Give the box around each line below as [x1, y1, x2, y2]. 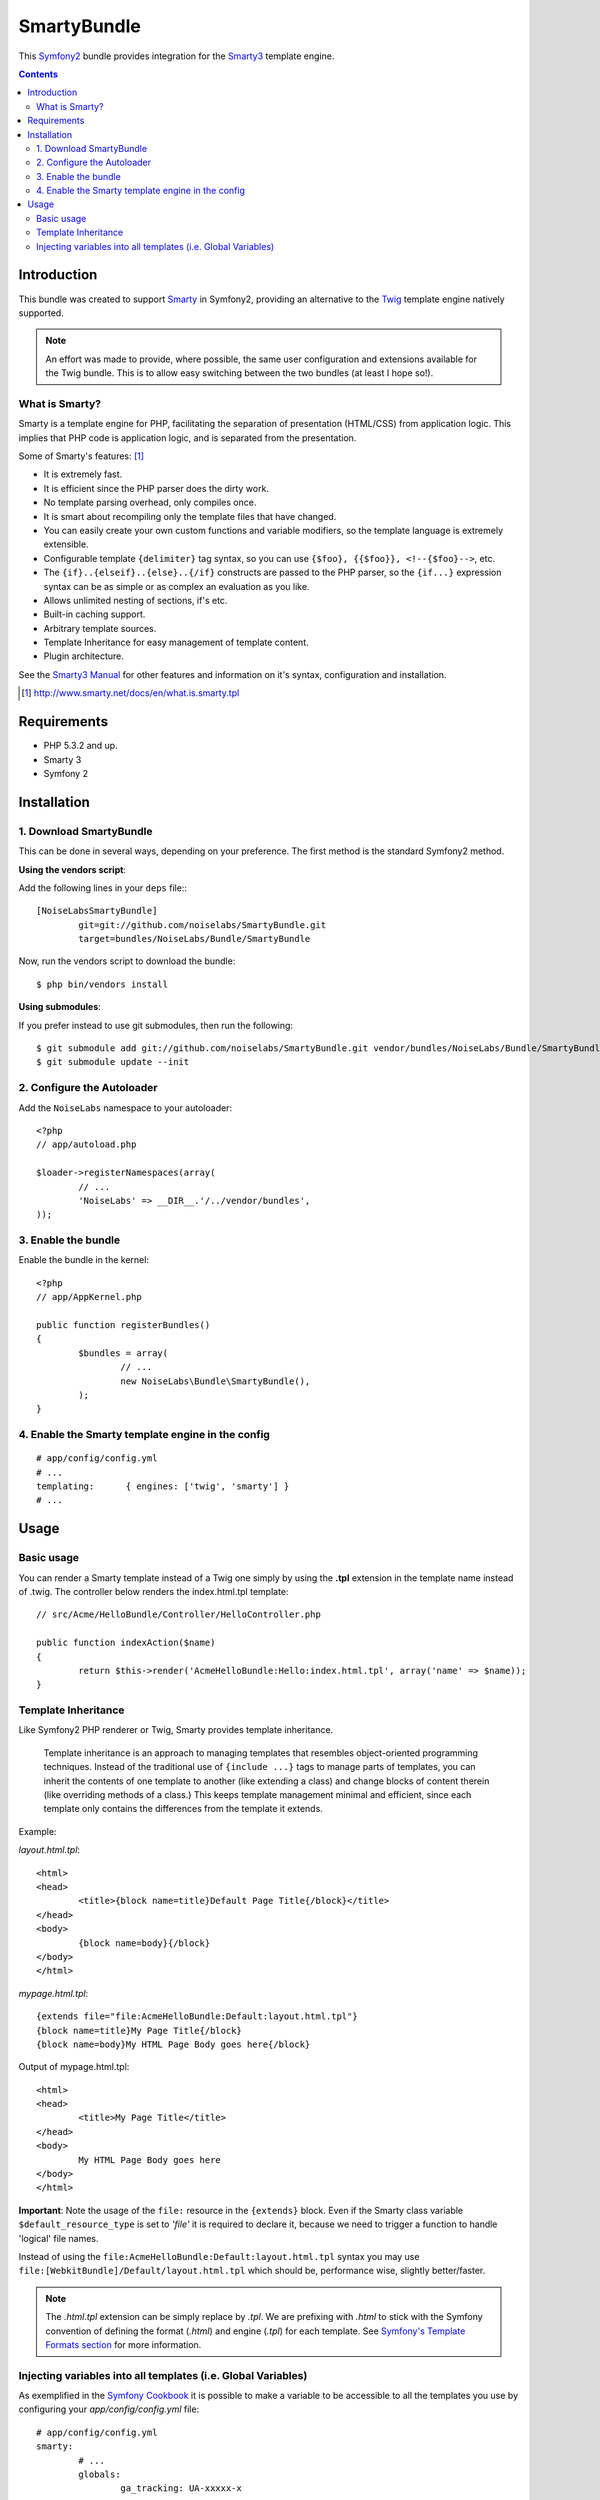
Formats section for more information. [45, 2338, 202, 2350]
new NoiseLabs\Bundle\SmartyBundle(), [120, 1375, 311, 1387]
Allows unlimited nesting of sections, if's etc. [43, 594, 228, 606]
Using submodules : [18, 1001, 102, 1013]
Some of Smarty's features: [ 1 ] [18, 450, 145, 462]
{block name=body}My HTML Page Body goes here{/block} [36, 2038, 311, 2050]
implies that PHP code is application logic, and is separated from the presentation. [18, 431, 357, 444]
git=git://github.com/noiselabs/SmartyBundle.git [78, 919, 327, 930]
